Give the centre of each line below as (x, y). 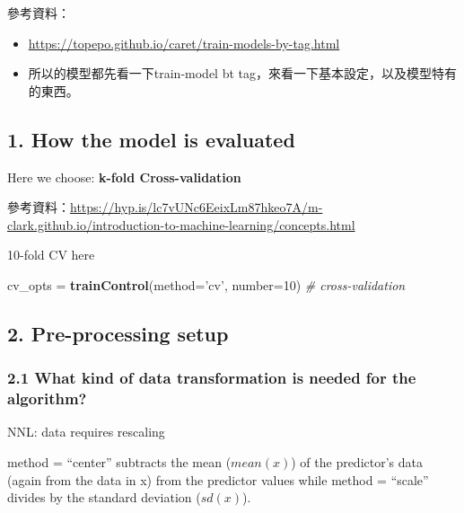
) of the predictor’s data (357, 462)
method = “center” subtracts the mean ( (119, 462)
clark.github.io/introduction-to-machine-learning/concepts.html (181, 224)
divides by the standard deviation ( (104, 497)
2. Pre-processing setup (118, 333)
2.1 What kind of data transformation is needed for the (212, 378)
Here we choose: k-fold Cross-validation (124, 177)
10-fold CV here (51, 255)
